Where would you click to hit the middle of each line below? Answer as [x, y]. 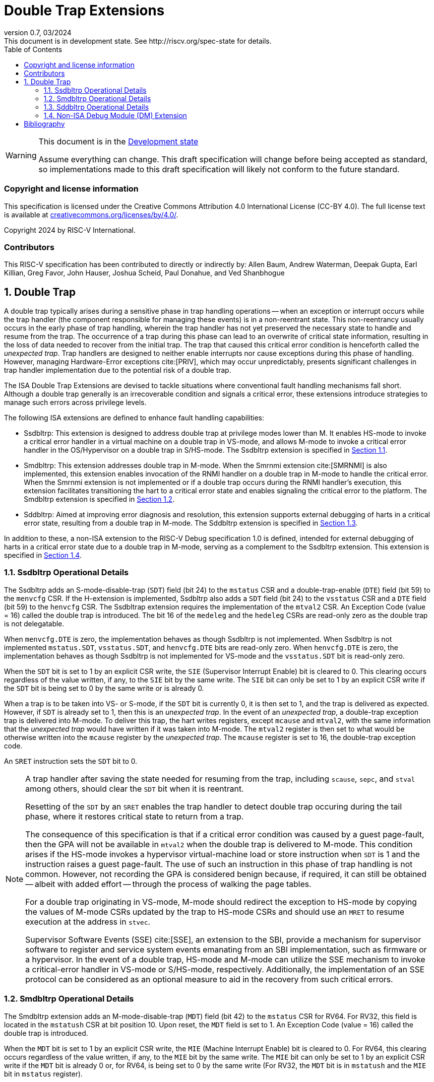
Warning [21, 155]
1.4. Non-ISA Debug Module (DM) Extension [115, 115]
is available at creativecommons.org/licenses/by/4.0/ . [91, 214]
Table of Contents [33, 49]
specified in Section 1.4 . [43, 555]
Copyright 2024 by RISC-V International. [70, 230]
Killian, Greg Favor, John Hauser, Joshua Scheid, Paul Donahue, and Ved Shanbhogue [144, 273]
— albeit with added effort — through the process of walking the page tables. [168, 884]
